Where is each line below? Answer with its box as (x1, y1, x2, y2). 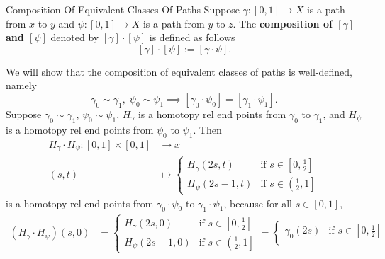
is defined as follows (149, 30, 235, 45)
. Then (193, 122, 222, 137)
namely (6, 78, 37, 93)
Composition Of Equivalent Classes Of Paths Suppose (6, 2, 240, 16)
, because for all (223, 195, 292, 210)
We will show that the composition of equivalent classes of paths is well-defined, (6, 64, 352, 79)
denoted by (50, 30, 99, 45)
